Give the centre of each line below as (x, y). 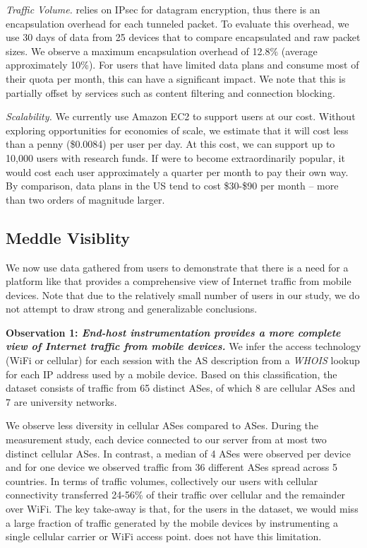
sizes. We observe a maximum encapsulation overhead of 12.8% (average (162, 51)
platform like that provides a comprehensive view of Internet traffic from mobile (179, 281)
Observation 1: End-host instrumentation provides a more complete (173, 332)
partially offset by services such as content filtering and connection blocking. (170, 92)
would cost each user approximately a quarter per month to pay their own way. (177, 171)
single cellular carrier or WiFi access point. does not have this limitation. (164, 536)
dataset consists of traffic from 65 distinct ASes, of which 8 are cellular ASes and (181, 388)
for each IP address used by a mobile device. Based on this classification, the (172, 374)
